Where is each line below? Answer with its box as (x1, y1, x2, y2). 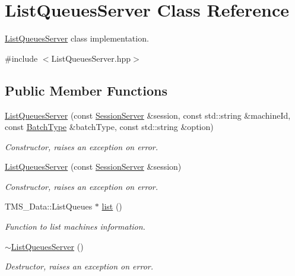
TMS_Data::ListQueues (5, 200, 93, 212)
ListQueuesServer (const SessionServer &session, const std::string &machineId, (5, 109, 291, 121)
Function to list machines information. (5, 220, 145, 233)
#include (5, 52, 38, 64)
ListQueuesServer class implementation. (5, 32, 149, 45)
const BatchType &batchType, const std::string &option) (5, 120, 214, 133)
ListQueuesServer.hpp (51, 52, 131, 64)
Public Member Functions (5, 81, 167, 99)
